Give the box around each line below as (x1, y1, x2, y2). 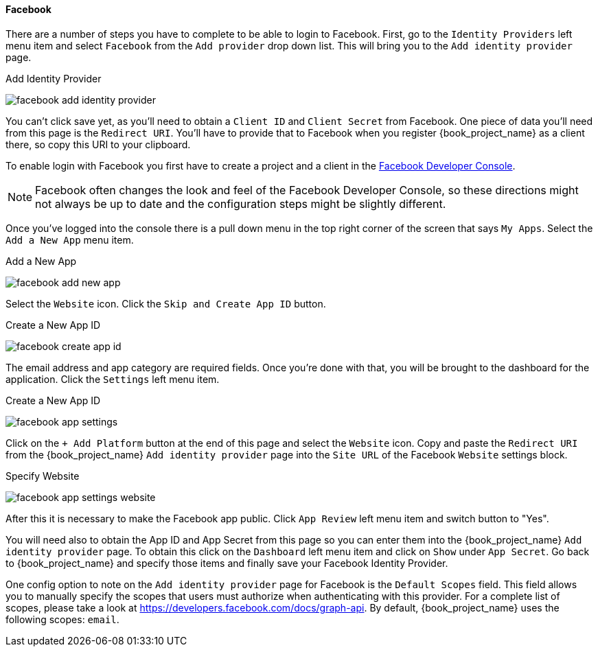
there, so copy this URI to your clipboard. (5, 138, 191, 150)
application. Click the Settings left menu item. (5, 373, 220, 385)
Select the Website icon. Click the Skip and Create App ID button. (5, 297, 326, 310)
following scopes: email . (5, 613, 119, 625)
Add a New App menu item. (5, 233, 134, 246)
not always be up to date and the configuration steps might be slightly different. (35, 196, 446, 211)
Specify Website (5, 469, 80, 482)
